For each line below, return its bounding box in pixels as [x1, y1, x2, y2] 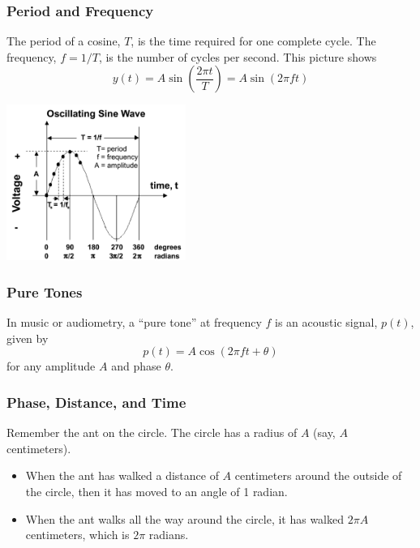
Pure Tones [6, 281, 83, 302]
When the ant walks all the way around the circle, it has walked [25, 510, 345, 527]
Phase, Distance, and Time [6, 392, 186, 412]
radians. [148, 526, 189, 543]
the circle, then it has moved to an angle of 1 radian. [25, 483, 288, 499]
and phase [111, 357, 161, 375]
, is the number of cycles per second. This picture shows [98, 48, 377, 65]
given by [6, 329, 49, 346]
